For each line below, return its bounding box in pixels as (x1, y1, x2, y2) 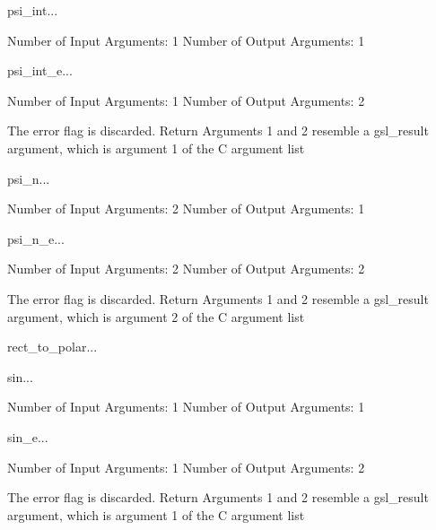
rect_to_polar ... (7, 337, 98, 356)
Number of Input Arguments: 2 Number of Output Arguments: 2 (7, 259, 365, 278)
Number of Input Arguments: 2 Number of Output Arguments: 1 (7, 199, 365, 218)
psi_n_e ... (7, 229, 65, 248)
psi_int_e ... (7, 61, 73, 80)
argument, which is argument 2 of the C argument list (7, 307, 305, 326)
